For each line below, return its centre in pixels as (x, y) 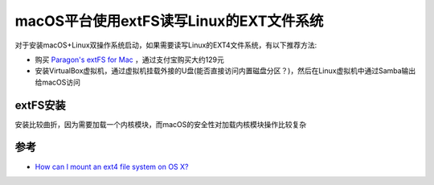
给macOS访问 (57, 82)
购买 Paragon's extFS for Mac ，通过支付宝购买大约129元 (129, 60)
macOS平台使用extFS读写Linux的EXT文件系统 (169, 21)
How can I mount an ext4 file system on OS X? (112, 166)
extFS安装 (40, 105)
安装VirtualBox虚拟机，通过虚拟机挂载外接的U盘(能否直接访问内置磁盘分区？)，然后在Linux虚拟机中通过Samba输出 (225, 71)
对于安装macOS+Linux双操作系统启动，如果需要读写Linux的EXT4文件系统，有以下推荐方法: (166, 45)
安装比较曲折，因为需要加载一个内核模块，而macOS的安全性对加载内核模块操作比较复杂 (161, 124)
